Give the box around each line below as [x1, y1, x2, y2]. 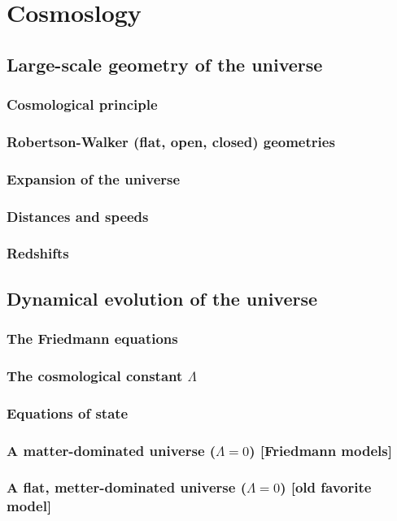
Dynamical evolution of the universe [7, 285, 318, 310]
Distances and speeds [7, 206, 149, 226]
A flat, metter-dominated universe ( [7, 477, 246, 497]
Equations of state [7, 402, 129, 423]
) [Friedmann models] [249, 440, 392, 460]
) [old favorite [280, 477, 372, 497]
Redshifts [7, 243, 69, 263]
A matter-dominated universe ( [7, 440, 216, 460]
